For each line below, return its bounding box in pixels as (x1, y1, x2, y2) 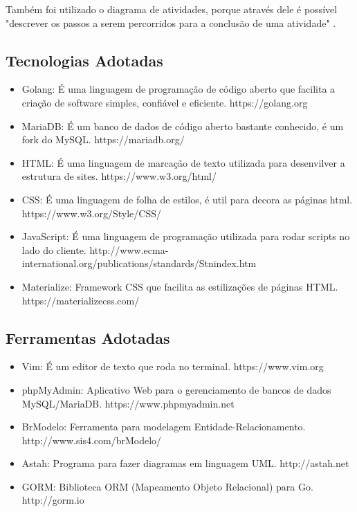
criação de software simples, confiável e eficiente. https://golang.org (21, 95, 308, 109)
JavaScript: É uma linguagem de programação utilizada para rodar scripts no (21, 229, 350, 244)
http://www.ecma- (89, 242, 169, 257)
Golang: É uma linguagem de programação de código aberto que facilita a (21, 82, 336, 96)
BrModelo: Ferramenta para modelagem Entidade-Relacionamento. (21, 419, 306, 434)
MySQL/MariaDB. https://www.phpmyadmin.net (21, 396, 235, 410)
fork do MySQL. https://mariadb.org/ (21, 132, 185, 147)
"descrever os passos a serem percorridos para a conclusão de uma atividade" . (6, 15, 336, 30)
